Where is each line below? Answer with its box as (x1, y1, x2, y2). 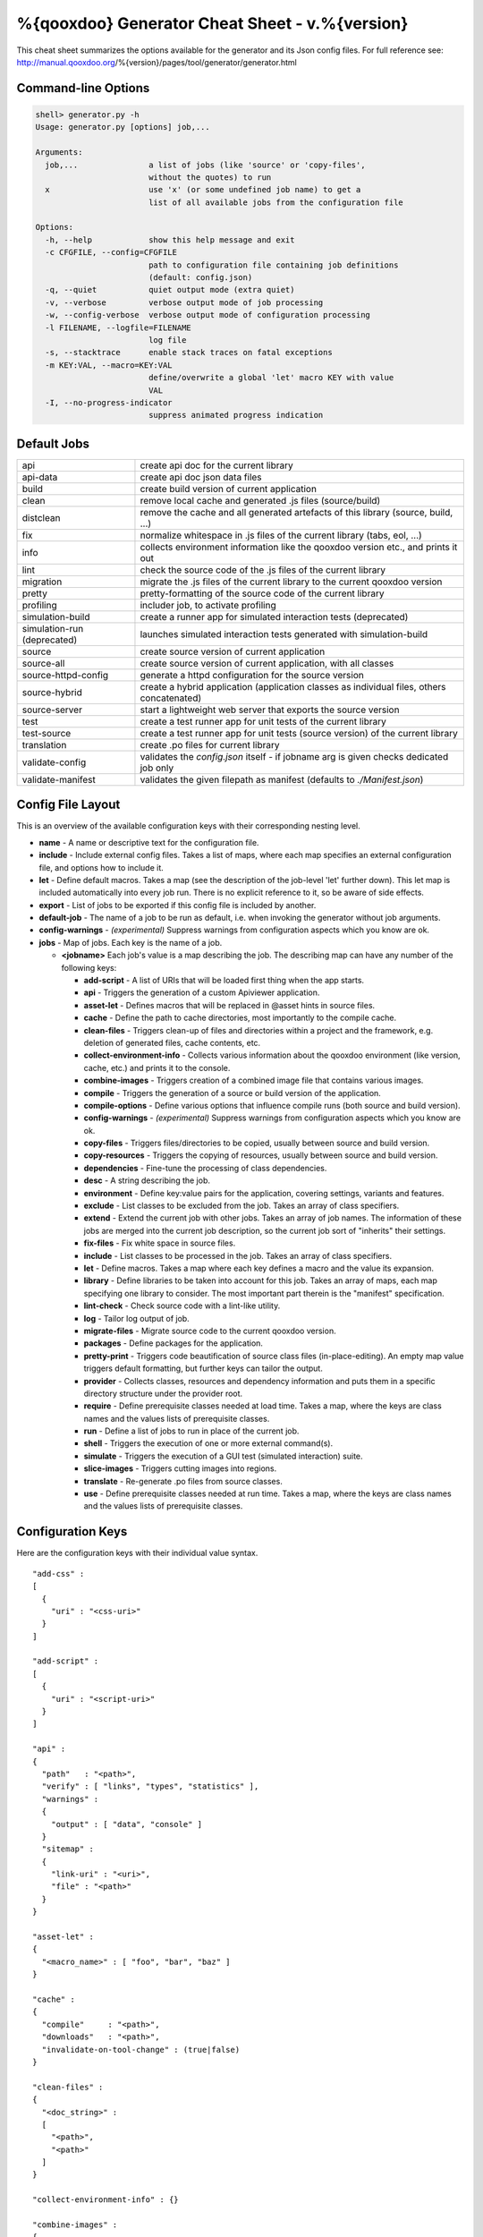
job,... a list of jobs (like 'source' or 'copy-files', (45, 159, 366, 170)
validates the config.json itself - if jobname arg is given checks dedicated (140, 750, 449, 762)
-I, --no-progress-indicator (45, 397, 174, 407)
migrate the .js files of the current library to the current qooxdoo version (140, 575, 443, 588)
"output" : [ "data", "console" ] (50, 1819, 203, 1829)
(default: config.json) (148, 273, 253, 283)
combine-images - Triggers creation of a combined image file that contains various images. (83, 1075, 424, 1086)
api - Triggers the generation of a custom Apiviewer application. (83, 987, 320, 998)
